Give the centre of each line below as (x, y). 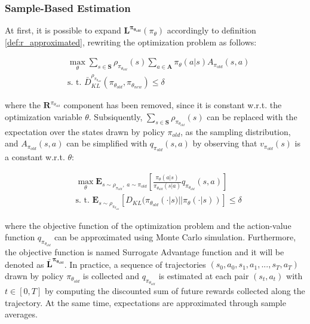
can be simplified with (107, 143)
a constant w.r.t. (35, 157)
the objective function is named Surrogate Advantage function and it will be (145, 252)
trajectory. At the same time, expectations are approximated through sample (145, 302)
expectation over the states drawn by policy (85, 131)
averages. (21, 314)
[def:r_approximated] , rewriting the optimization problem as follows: (131, 42)
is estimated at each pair (204, 275)
